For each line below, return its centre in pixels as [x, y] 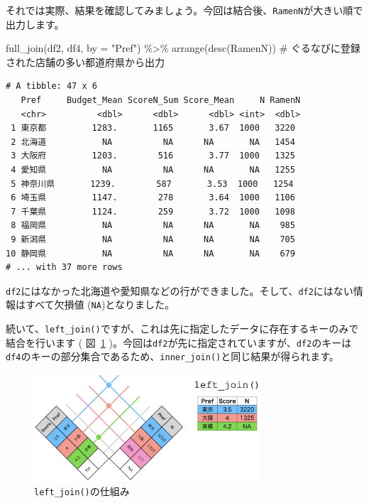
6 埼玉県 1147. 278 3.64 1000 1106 [153, 198]
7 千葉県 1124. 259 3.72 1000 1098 [153, 211]
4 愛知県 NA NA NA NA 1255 [153, 170]
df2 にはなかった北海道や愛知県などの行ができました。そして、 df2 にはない [180, 290]
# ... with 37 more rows [64, 267]
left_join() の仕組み [82, 491]
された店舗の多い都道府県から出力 [85, 61]
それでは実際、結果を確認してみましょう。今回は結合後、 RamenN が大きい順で [184, 10]
